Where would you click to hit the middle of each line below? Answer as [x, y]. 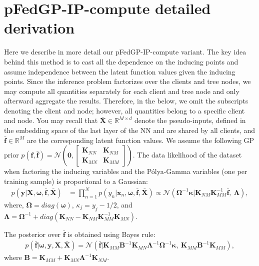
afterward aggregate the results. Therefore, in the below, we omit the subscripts [126, 101]
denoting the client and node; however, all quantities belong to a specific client [124, 110]
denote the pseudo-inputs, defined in [190, 120]
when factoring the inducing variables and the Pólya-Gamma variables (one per [126, 171]
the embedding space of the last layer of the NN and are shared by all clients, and [130, 130]
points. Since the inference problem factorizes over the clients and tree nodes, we [127, 81]
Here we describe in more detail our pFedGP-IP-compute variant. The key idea [125, 52]
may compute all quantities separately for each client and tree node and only [122, 91]
